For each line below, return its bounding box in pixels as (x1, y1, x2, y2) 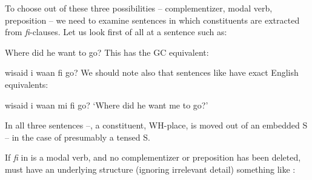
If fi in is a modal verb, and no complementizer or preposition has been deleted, (5, 151, 301, 164)
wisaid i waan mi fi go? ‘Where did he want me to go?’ (5, 98, 208, 111)
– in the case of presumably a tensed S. (5, 130, 150, 143)
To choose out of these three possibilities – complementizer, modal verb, (5, 2, 273, 14)
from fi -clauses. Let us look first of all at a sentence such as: (5, 25, 227, 38)
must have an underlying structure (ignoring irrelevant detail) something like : (5, 162, 296, 175)
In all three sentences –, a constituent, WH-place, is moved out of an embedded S (5, 119, 308, 132)
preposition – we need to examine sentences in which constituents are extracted (5, 13, 300, 26)
